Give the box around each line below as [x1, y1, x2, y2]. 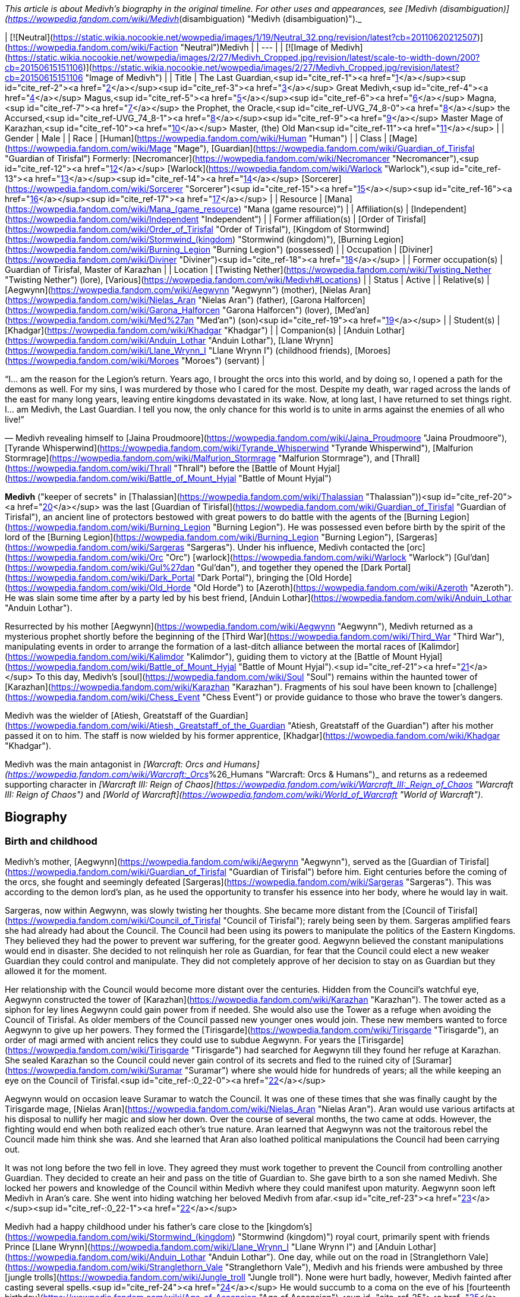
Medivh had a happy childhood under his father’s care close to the [5, 1222, 264, 1232]
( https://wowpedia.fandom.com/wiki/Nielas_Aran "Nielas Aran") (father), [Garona [5, 295, 322, 305]
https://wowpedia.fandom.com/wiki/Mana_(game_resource [8, 204, 239, 214]
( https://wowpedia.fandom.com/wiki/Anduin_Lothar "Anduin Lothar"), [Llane [5, 335, 302, 345]
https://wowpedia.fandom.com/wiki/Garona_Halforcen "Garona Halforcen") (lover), [8, 305, 332, 315]
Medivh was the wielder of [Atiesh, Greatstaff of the [5, 710, 207, 720]
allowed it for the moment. [5, 966, 107, 977]
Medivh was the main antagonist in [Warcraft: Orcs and [5, 759, 222, 769]
